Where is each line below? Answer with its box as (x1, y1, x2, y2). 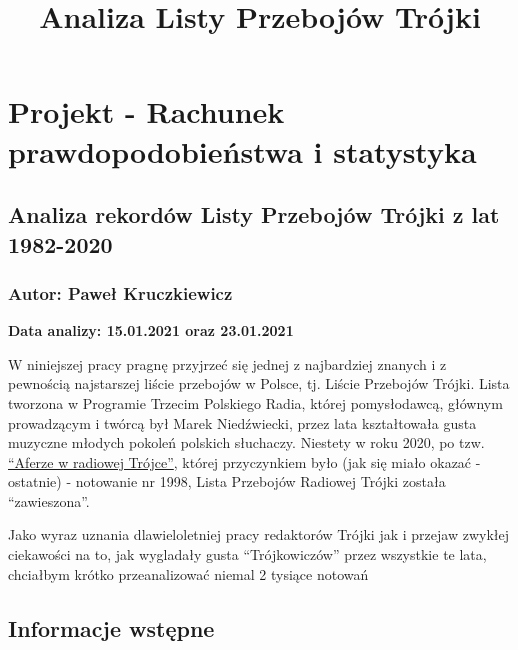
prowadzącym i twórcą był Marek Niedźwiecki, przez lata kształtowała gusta (8, 412, 477, 433)
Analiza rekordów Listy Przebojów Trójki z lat (8, 199, 500, 230)
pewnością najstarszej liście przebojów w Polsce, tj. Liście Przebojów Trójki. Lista (8, 373, 510, 394)
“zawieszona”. (8, 490, 90, 511)
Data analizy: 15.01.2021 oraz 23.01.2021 (8, 320, 294, 341)
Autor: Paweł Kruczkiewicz (8, 280, 233, 305)
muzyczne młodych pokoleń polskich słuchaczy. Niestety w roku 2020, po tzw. (8, 432, 485, 453)
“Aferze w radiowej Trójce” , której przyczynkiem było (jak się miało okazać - (8, 451, 481, 472)
